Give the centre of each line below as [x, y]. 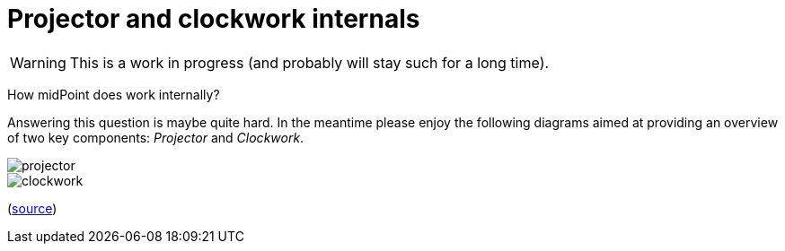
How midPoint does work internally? [114, 94]
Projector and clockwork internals [214, 19]
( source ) [32, 208]
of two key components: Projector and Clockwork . [156, 137]
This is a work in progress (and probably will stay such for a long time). [309, 62]
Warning [38, 62]
